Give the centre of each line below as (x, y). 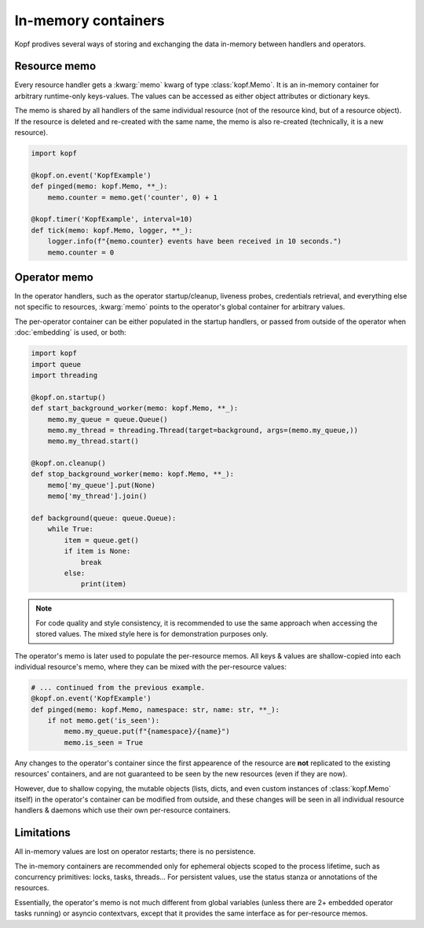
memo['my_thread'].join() (97, 496)
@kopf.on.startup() (68, 397)
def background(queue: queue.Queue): (104, 518)
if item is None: (97, 551)
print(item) (104, 584)
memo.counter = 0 (81, 252)
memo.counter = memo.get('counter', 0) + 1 (132, 197)
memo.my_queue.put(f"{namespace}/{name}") (147, 732)
